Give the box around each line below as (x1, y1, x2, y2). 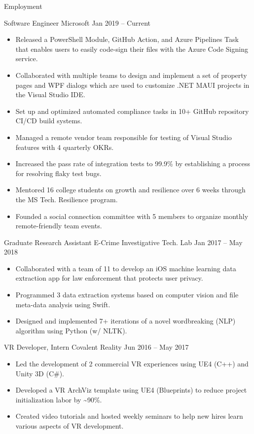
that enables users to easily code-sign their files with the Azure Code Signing (15, 43, 248, 54)
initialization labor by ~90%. (15, 394, 102, 404)
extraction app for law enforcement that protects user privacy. (15, 273, 203, 283)
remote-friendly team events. (15, 220, 102, 231)
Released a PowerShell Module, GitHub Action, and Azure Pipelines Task (15, 34, 239, 44)
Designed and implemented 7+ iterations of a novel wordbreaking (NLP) (15, 316, 236, 326)
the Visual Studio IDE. (15, 89, 85, 100)
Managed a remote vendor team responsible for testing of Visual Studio (15, 132, 232, 142)
